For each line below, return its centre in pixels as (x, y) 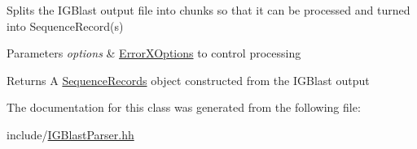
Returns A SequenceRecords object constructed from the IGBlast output (188, 80)
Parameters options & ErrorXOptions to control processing (154, 53)
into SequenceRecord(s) (65, 26)
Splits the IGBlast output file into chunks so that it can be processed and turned (208, 10)
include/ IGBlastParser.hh (70, 134)
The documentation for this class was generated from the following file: (184, 107)
